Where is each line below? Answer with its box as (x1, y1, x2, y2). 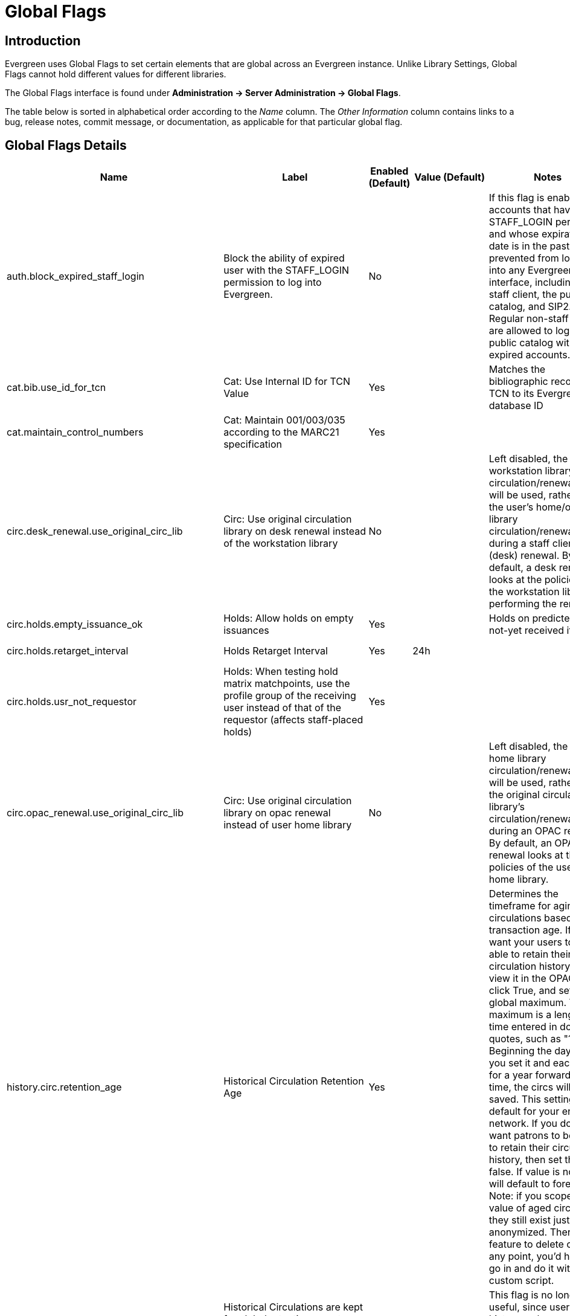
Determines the (488, 888, 559, 900)
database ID (488, 399, 543, 412)
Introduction (5, 33, 81, 48)
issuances (223, 624, 269, 637)
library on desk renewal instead (223, 525, 367, 538)
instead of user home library (223, 819, 352, 831)
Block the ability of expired (223, 252, 345, 265)
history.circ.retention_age (7, 1081, 122, 1094)
